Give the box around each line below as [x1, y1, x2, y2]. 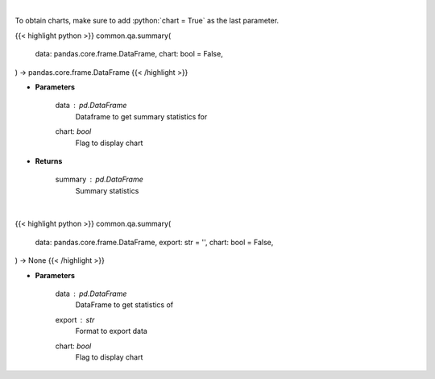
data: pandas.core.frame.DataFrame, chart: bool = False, [35, 49, 223, 59]
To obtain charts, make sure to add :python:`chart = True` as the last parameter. [14, 16, 280, 26]
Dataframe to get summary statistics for [75, 111, 208, 121]
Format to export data [75, 327, 148, 336]
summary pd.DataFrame [55, 174, 144, 185]
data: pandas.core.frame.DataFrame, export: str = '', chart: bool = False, [35, 237, 274, 247]
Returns [35, 156, 63, 165]
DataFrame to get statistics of [75, 300, 173, 310]
